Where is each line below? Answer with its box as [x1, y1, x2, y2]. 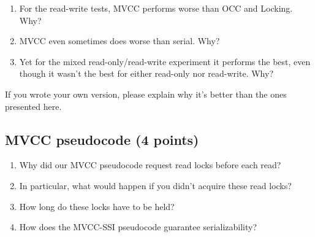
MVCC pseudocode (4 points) [5, 130, 199, 149]
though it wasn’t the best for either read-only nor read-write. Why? [19, 67, 273, 80]
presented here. [5, 99, 62, 112]
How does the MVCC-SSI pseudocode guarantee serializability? [19, 220, 257, 233]
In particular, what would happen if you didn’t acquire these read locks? [19, 179, 292, 192]
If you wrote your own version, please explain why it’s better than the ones [5, 87, 287, 100]
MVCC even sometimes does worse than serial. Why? [19, 34, 220, 47]
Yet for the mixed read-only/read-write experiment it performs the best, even [19, 55, 311, 68]
